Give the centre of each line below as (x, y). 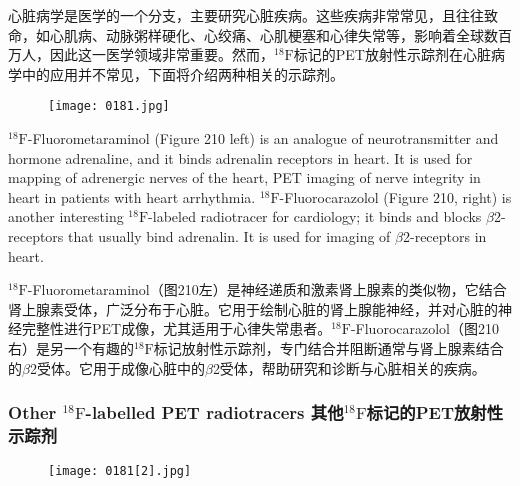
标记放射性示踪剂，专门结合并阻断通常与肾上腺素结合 (328, 347)
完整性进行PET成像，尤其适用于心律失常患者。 (176, 328)
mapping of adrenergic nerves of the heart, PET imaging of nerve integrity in (244, 177)
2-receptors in (445, 236)
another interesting (66, 216)
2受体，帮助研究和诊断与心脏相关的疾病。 (349, 367)
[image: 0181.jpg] (109, 106)
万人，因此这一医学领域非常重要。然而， (141, 54)
